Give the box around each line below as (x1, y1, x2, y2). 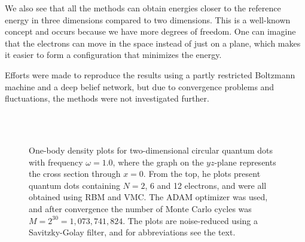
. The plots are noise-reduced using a (123, 214, 258, 226)
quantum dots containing (29, 179, 120, 191)
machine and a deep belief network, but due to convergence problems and (5, 80, 274, 93)
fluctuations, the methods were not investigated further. (5, 92, 209, 105)
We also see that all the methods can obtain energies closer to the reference (5, 2, 281, 14)
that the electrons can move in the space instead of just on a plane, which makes (5, 36, 301, 49)
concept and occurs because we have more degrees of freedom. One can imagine (5, 25, 296, 38)
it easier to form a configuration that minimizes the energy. (5, 48, 222, 61)
